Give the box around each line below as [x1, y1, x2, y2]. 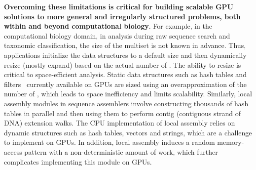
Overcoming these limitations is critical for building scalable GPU [4, 1, 233, 11]
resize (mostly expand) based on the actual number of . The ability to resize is [4, 59, 241, 70]
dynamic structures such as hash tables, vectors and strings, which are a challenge [4, 127, 252, 137]
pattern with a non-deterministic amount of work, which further [24, 146, 218, 157]
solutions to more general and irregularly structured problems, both [4, 11, 241, 21]
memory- [217, 137, 244, 147]
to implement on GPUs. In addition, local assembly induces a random [4, 137, 215, 147]
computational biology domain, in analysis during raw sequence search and [4, 30, 230, 41]
